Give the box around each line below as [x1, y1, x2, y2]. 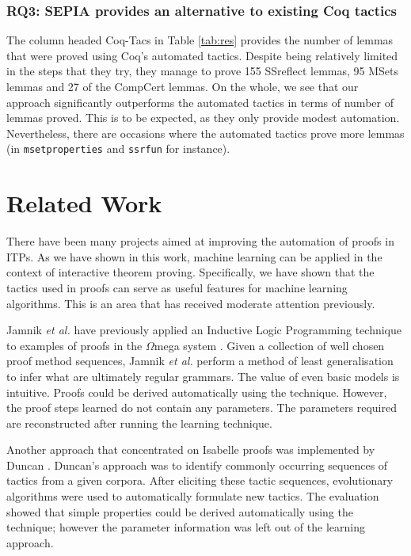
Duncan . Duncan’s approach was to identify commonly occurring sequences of [6, 456, 388, 473]
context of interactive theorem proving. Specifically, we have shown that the [6, 264, 375, 280]
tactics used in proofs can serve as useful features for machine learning [6, 279, 348, 295]
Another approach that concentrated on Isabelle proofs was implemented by [6, 441, 375, 458]
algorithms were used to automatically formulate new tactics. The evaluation [6, 488, 379, 505]
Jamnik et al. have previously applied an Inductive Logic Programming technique [6, 322, 402, 338]
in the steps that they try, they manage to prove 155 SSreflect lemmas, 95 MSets [6, 63, 399, 79]
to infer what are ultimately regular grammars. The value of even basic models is [6, 367, 400, 384]
